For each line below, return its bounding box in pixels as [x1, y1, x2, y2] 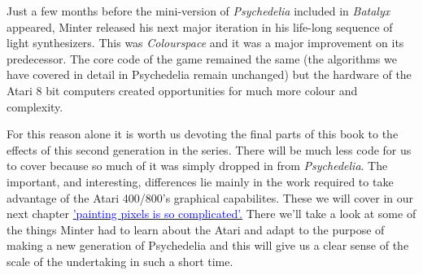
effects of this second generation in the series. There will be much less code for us [7, 141, 412, 158]
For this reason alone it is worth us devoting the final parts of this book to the [7, 125, 399, 142]
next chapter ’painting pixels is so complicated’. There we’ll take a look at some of [7, 205, 416, 222]
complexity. [7, 98, 63, 115]
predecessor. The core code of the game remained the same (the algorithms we [7, 50, 397, 67]
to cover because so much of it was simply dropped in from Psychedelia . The [7, 157, 388, 174]
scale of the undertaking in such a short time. [7, 252, 233, 269]
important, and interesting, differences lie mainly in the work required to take [7, 172, 394, 190]
